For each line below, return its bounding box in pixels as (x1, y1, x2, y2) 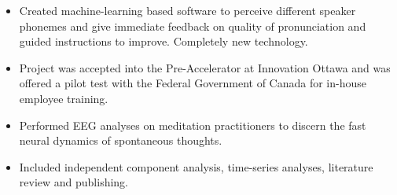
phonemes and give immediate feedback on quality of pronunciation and (19, 17, 366, 34)
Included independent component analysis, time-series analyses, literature (19, 158, 373, 175)
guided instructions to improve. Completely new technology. (19, 33, 308, 50)
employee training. (19, 90, 108, 106)
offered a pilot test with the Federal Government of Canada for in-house (19, 75, 367, 91)
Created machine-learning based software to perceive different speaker (19, 2, 356, 18)
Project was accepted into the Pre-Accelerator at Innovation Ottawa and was (19, 59, 391, 75)
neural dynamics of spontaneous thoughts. (19, 132, 222, 149)
